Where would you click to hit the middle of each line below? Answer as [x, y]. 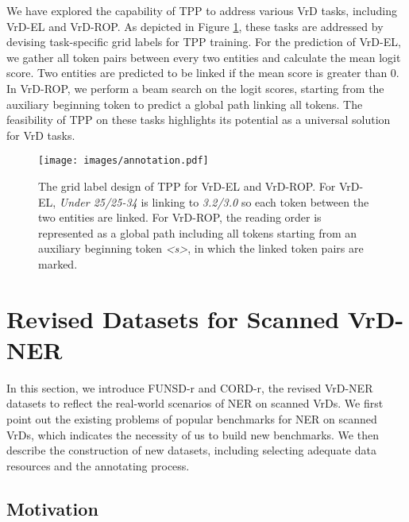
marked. [58, 263]
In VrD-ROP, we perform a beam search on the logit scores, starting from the [195, 88]
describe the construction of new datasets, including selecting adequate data [191, 450]
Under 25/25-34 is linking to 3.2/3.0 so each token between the [214, 201]
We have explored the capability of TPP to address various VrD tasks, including [202, 10]
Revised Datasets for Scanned [173, 318]
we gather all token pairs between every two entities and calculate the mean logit [204, 57]
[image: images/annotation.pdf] [123, 161]
